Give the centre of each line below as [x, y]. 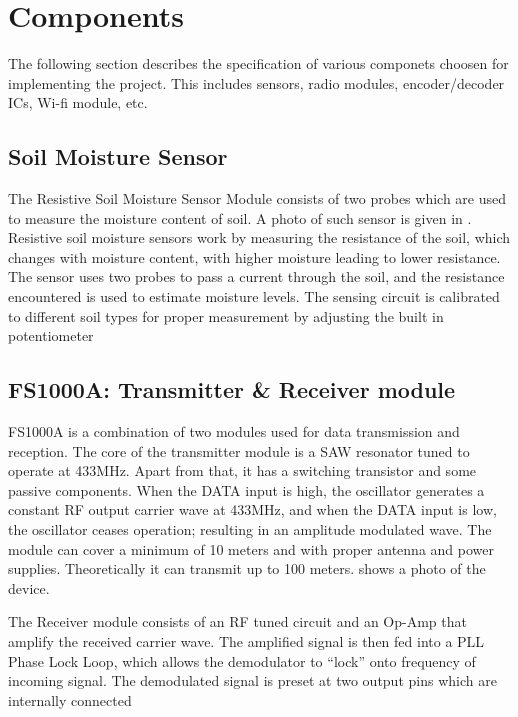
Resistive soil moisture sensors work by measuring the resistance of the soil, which [259, 237]
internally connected [70, 699]
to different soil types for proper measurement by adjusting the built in [226, 315]
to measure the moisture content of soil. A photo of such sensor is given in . [240, 217]
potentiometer [51, 335]
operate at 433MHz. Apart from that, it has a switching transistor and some [242, 470]
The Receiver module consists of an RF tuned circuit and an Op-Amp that [237, 621]
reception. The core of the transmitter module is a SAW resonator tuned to [239, 450]
